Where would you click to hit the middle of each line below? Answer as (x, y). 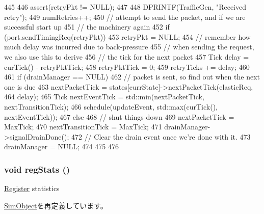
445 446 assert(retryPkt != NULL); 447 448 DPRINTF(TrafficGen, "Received (125, 7)
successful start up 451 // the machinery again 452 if (87, 27)
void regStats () (37, 169)
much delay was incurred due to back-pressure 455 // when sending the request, (129, 47)
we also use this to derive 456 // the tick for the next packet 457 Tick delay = (127, 56)
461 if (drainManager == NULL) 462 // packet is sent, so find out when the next (132, 77)
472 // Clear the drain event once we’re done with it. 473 (161, 136)
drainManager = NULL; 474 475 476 (61, 146)
